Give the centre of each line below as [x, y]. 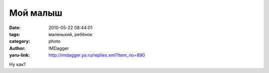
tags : [15, 34]
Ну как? [17, 64]
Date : [15, 28]
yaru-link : [19, 55]
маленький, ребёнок [70, 34]
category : [20, 41]
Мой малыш [36, 13]
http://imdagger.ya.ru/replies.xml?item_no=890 [97, 55]
